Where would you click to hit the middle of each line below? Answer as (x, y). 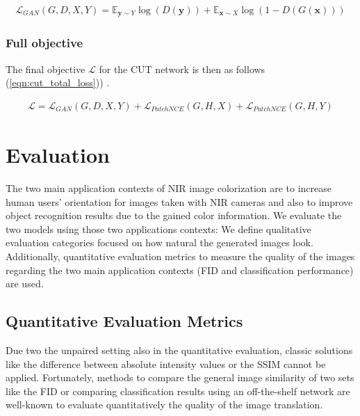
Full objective (44, 43)
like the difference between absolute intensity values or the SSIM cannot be (166, 363)
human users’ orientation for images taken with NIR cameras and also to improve (179, 201)
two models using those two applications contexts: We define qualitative (158, 229)
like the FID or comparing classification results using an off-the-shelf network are (178, 391)
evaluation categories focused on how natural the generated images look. (159, 242)
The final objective (46, 69)
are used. (25, 283)
